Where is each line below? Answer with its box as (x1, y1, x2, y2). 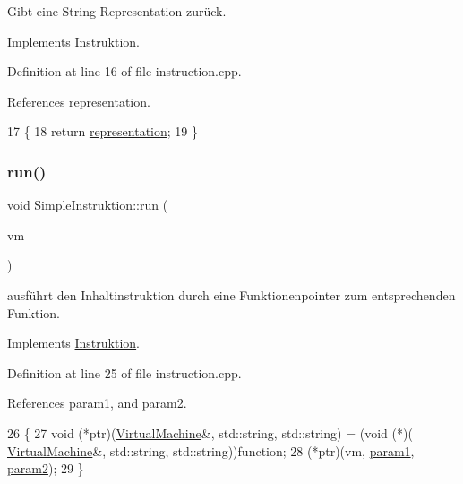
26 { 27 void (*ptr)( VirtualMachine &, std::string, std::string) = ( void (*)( (7, 423, 413, 442)
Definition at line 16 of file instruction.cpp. (7, 62, 242, 81)
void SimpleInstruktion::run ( (7, 195, 168, 214)
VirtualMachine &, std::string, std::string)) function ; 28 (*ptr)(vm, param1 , (7, 441, 415, 460)
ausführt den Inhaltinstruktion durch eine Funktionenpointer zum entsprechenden (7, 285, 456, 304)
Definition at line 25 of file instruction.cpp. (7, 363, 242, 382)
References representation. (7, 91, 150, 110)
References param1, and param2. (7, 393, 187, 412)
